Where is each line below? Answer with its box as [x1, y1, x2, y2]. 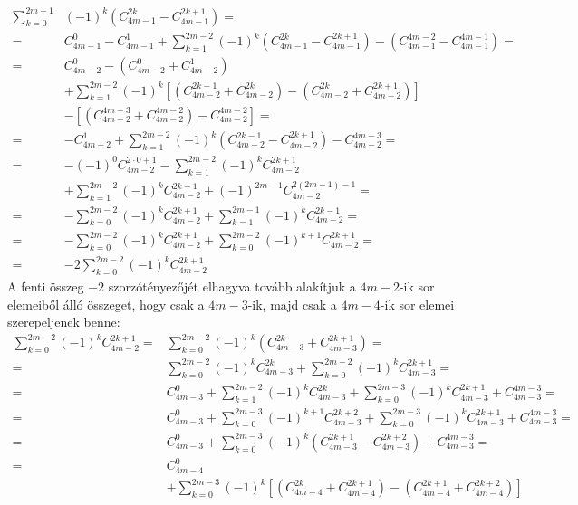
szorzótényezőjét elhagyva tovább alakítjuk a [108, 277, 356, 296]
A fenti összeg [7, 277, 84, 296]
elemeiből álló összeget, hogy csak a [7, 294, 205, 313]
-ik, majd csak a [247, 294, 337, 313]
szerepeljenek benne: [7, 312, 120, 331]
